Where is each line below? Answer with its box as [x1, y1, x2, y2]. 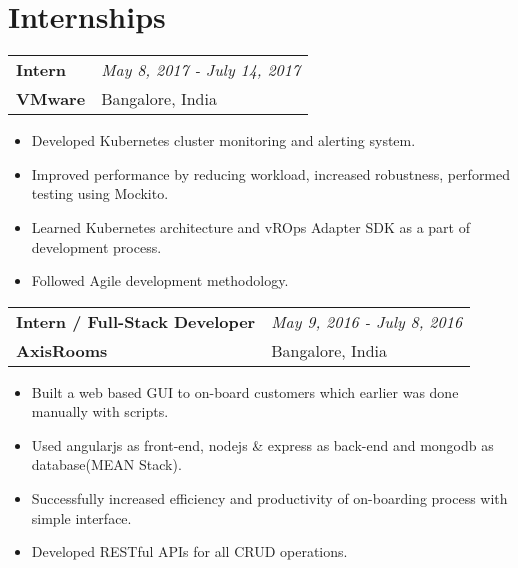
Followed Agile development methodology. [31, 270, 289, 291]
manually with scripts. [31, 401, 169, 422]
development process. [31, 236, 162, 257]
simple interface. [31, 507, 132, 528]
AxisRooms [16, 338, 108, 362]
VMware [16, 87, 86, 111]
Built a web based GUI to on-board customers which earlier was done [31, 381, 459, 402]
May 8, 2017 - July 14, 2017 [101, 58, 301, 82]
